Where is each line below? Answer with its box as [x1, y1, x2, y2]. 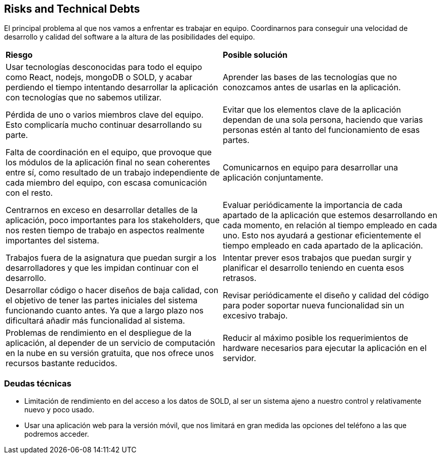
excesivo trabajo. [223, 310, 288, 321]
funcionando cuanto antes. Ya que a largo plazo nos [6, 305, 204, 316]
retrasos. [223, 273, 257, 284]
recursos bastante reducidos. [6, 358, 117, 369]
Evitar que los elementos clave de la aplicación [223, 104, 401, 115]
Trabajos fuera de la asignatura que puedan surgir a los [6, 253, 217, 263]
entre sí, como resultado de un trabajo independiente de [6, 167, 220, 178]
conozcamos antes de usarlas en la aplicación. [223, 82, 401, 93]
